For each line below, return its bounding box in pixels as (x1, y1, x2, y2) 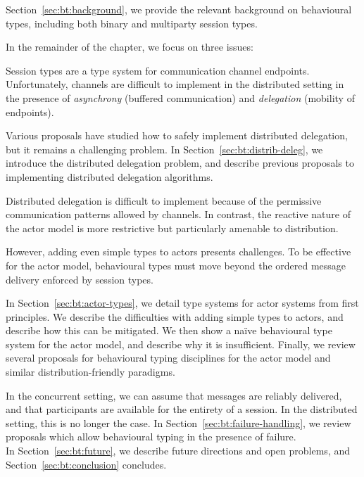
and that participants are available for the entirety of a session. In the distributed (6, 402, 358, 416)
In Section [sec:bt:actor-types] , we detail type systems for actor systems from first (6, 295, 359, 310)
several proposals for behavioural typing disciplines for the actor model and (6, 350, 331, 365)
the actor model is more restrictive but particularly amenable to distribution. (6, 220, 339, 235)
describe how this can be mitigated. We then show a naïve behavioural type (6, 323, 332, 338)
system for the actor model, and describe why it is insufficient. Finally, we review (6, 336, 356, 351)
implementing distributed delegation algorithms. (6, 169, 213, 184)
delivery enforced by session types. (6, 272, 153, 286)
